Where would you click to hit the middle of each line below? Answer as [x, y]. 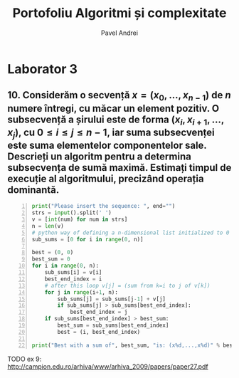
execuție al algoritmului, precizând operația [106, 178]
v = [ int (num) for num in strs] [80, 220]
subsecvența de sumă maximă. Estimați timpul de [119, 168]
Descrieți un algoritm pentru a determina [100, 156]
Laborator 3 [43, 69]
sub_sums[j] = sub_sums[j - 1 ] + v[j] [111, 299]
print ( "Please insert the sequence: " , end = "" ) [103, 206]
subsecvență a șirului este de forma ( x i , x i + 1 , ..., [116, 120]
